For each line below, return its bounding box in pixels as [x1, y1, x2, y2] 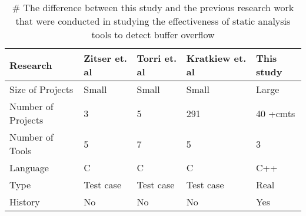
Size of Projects [9, 82, 74, 96]
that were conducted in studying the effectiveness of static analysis [15, 14, 291, 28]
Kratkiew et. [186, 51, 247, 65]
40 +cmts [255, 106, 295, 120]
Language [9, 161, 49, 174]
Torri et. [137, 51, 177, 65]
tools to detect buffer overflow [91, 28, 215, 41]
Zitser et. [84, 51, 127, 65]
